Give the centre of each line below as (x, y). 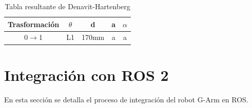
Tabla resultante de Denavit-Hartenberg (67, 6)
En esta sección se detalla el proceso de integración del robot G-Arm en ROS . (126, 99)
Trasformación (34, 24)
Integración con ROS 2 (86, 74)
